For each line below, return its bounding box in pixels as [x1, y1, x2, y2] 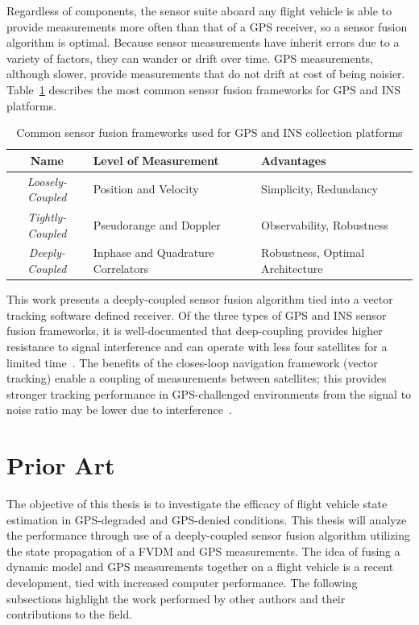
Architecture [261, 260, 323, 277]
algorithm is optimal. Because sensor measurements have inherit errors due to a [6, 34, 400, 51]
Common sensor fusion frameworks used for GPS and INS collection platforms [16, 124, 403, 141]
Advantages [261, 151, 326, 168]
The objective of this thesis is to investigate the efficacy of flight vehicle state [6, 495, 388, 512]
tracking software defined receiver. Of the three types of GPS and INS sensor [6, 306, 387, 323]
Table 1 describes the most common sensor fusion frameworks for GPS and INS [6, 81, 401, 97]
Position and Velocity [93, 180, 199, 197]
